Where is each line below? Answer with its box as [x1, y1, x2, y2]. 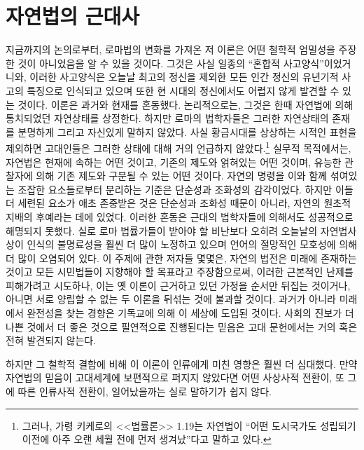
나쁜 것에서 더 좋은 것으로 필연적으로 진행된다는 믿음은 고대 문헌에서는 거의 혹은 [6, 319, 358, 334]
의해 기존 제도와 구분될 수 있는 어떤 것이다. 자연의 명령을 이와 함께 [36, 168, 328, 183]
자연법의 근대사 [6, 1, 140, 30]
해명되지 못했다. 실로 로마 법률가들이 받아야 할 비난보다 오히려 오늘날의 [6, 223, 318, 238]
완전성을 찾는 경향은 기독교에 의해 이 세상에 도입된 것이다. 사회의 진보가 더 [27, 306, 354, 320]
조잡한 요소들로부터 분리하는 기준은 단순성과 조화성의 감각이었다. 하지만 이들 [17, 182, 353, 196]
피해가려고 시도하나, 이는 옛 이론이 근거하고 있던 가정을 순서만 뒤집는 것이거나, [6, 278, 351, 292]
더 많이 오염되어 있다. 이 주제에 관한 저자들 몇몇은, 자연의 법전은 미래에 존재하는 [6, 250, 357, 265]
